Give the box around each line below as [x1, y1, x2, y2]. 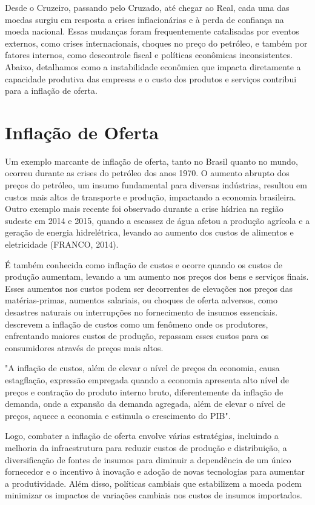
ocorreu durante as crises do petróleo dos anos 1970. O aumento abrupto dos [5, 167, 290, 179]
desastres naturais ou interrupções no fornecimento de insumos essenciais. [5, 306, 278, 318]
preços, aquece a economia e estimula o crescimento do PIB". [5, 409, 231, 421]
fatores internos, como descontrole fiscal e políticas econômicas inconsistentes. [5, 48, 293, 61]
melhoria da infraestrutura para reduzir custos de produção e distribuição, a [5, 441, 287, 454]
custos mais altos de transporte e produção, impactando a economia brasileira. [5, 190, 296, 203]
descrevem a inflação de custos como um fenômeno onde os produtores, [5, 317, 268, 330]
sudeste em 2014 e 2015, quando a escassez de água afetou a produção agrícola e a [5, 214, 310, 226]
